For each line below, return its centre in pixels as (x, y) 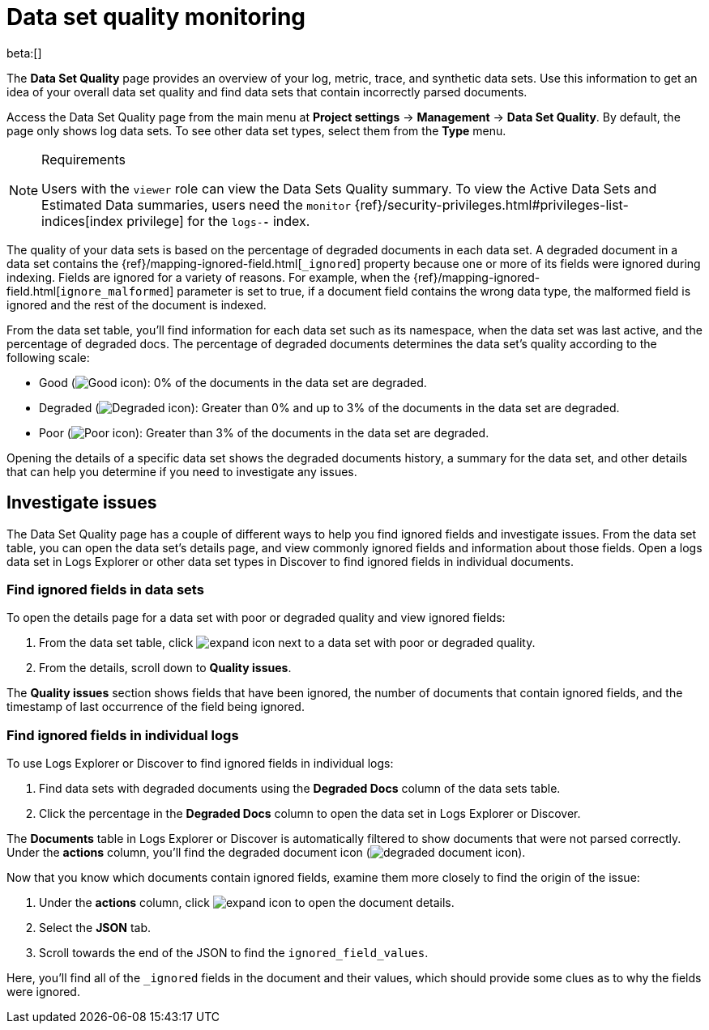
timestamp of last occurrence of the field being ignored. (156, 707)
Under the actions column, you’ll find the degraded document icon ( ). (266, 853)
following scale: (48, 357)
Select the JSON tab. (95, 928)
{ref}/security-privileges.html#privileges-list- (491, 204)
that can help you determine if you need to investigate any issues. (182, 471)
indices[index (82, 221)
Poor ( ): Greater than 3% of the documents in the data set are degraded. (264, 432)
